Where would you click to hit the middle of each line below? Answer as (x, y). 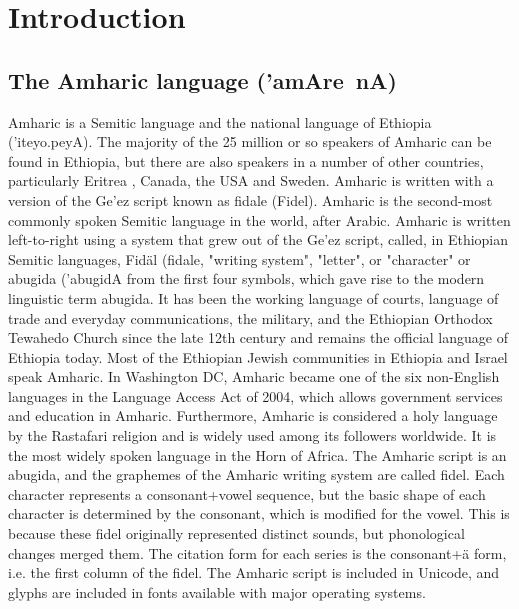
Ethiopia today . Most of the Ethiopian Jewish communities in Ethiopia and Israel (258, 356)
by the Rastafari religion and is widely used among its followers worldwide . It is (252, 435)
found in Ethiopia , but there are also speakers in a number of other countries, (246, 160)
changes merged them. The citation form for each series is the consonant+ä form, (257, 552)
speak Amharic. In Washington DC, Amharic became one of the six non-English (254, 376)
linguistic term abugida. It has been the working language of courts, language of (253, 297)
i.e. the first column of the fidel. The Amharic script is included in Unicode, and (254, 572)
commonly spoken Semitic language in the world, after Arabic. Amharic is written (259, 219)
